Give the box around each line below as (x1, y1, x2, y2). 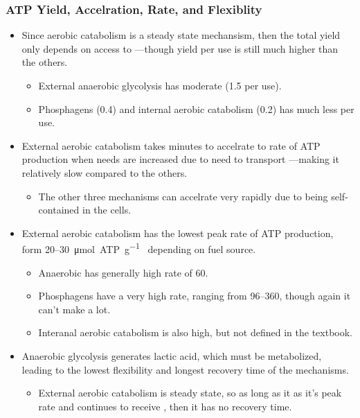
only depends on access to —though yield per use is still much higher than (21, 41, 339, 55)
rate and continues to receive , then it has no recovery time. (38, 399, 292, 413)
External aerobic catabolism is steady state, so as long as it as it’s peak (38, 385, 342, 400)
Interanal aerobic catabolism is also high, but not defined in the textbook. (38, 325, 352, 340)
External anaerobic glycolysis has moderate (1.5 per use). (38, 78, 282, 92)
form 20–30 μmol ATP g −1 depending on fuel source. (21, 240, 256, 256)
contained (38, 202, 80, 217)
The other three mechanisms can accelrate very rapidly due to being (38, 189, 328, 203)
